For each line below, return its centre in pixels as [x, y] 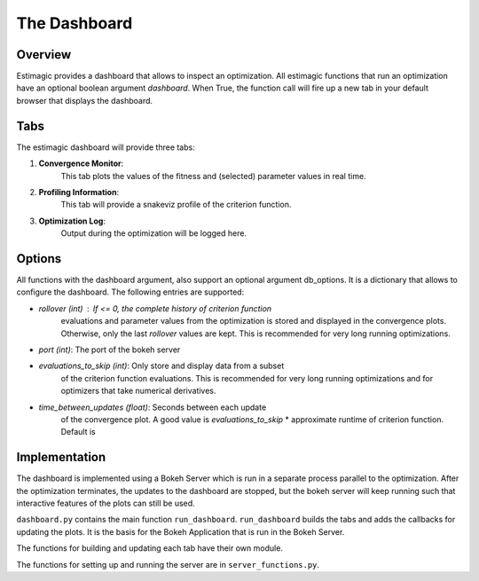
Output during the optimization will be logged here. [154, 233]
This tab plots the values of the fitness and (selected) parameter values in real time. [214, 176]
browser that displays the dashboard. [85, 100]
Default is [79, 432]
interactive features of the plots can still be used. [106, 503]
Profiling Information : [79, 192]
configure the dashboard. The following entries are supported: [130, 292]
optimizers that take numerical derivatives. [138, 391]
